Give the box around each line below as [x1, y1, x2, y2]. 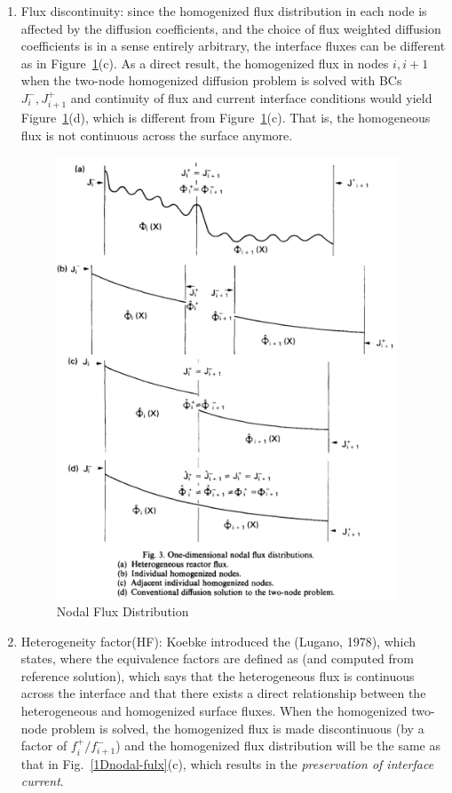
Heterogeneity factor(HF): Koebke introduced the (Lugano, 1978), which [20, 631, 416, 650]
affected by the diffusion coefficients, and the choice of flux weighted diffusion [20, 19, 441, 37]
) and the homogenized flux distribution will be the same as [115, 736, 440, 755]
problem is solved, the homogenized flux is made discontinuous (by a [51, 718, 424, 737]
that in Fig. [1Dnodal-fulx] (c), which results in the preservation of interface [20, 754, 434, 773]
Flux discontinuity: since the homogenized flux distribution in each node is [20, 2, 427, 20]
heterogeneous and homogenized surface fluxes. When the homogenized [20, 702, 408, 720]
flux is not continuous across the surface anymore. [20, 125, 293, 144]
